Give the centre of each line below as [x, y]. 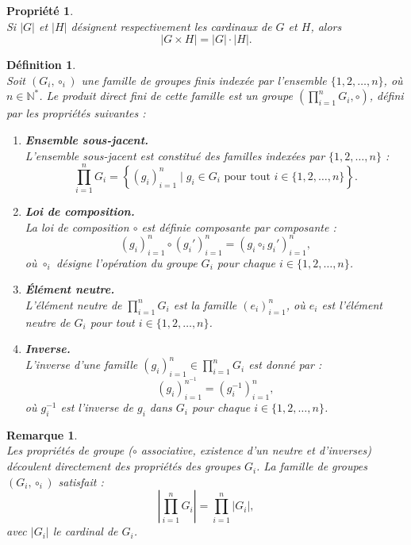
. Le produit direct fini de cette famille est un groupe [166, 96]
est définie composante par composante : [239, 226]
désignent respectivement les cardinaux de [171, 26]
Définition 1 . [41, 65]
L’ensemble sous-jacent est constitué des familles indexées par [175, 155]
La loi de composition [77, 226]
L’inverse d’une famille [81, 365]
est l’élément [352, 304]
